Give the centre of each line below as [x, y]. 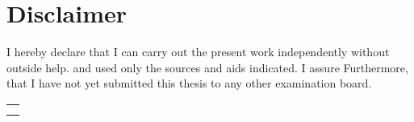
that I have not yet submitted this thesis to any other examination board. [189, 83]
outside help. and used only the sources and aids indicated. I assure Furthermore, [207, 67]
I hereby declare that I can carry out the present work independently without [198, 52]
